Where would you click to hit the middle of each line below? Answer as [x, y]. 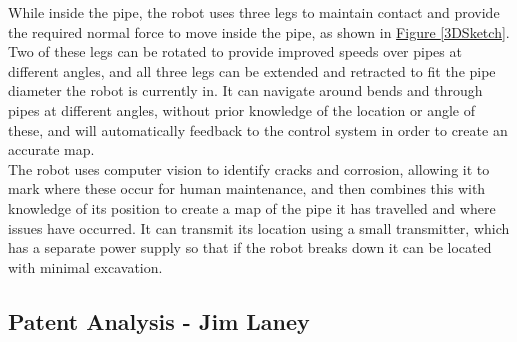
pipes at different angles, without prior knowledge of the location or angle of [241, 109]
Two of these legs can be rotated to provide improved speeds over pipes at [235, 51]
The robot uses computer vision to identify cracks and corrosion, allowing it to [249, 168]
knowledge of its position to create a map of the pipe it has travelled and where [252, 207]
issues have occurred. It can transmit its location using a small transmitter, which [259, 227]
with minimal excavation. [85, 266]
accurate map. [51, 149]
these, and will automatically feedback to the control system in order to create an [258, 129]
